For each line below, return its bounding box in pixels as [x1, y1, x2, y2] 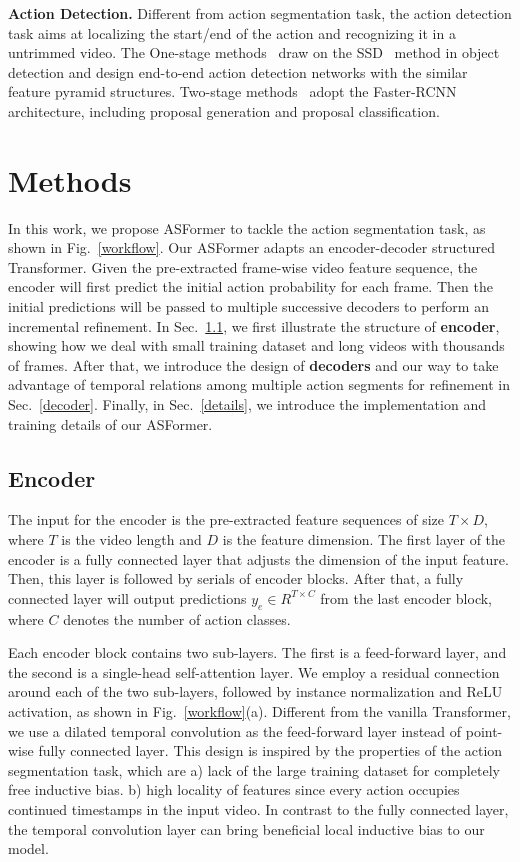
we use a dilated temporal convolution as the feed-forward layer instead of [8, 720, 462, 741]
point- [465, 720, 503, 741]
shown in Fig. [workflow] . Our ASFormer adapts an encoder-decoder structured [8, 237, 496, 258]
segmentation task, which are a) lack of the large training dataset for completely [8, 759, 500, 780]
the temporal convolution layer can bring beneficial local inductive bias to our [8, 818, 485, 839]
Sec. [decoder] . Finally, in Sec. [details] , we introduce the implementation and [8, 394, 486, 415]
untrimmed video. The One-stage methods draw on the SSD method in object [8, 42, 500, 63]
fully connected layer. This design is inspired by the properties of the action [38, 740, 503, 761]
